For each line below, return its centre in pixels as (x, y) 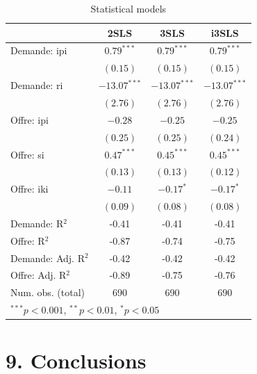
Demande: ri (37, 85)
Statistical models (128, 8)
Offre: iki (30, 189)
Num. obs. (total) (48, 292)
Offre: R (28, 240)
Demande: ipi (39, 50)
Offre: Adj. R (39, 275)
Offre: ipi (30, 119)
